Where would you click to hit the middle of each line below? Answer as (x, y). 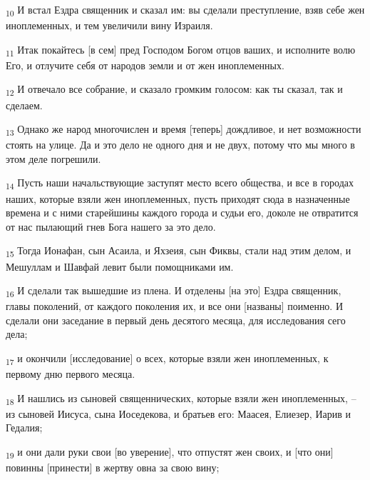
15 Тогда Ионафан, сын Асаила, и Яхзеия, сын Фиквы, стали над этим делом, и (179, 251)
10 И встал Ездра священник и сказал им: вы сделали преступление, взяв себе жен (185, 10)
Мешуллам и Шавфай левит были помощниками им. (120, 266)
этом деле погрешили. (53, 158)
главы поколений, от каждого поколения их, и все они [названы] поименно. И (175, 306)
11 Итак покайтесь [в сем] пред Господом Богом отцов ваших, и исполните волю (181, 50)
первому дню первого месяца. (71, 374)
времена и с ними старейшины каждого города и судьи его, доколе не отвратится (182, 212)
